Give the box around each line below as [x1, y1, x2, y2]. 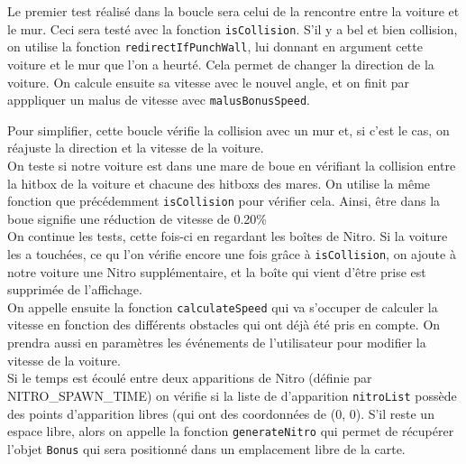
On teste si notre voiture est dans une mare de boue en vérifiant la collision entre [7, 155, 456, 174]
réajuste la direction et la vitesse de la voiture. [7, 138, 264, 157]
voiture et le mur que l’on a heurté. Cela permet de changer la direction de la [7, 54, 434, 73]
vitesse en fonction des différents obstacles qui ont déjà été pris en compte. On [7, 315, 441, 334]
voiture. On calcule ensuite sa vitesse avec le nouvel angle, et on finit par [7, 72, 410, 91]
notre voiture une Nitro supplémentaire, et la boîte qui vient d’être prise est [7, 262, 426, 281]
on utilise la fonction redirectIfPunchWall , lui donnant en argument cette [7, 37, 423, 56]
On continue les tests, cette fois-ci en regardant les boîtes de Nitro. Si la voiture [7, 227, 448, 246]
